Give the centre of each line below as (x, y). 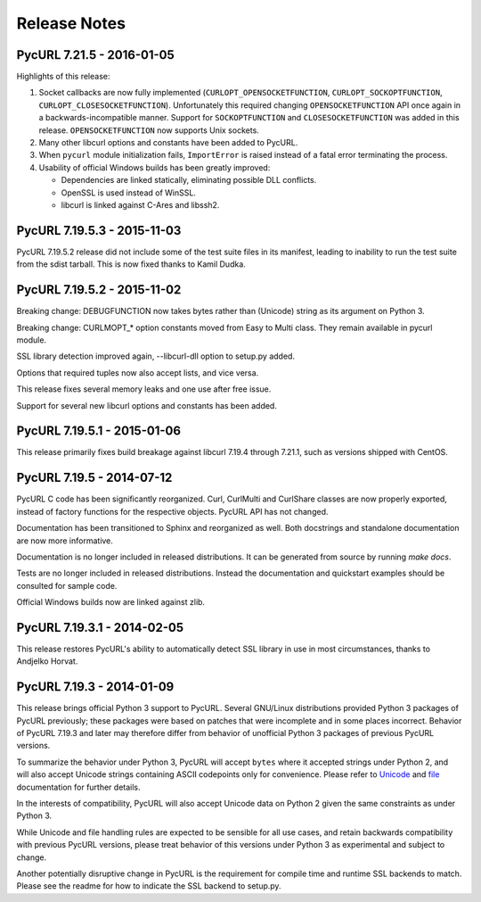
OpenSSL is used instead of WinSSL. (128, 193)
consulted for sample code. (67, 585)
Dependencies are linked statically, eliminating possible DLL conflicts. (189, 180)
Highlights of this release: (63, 77)
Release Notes (71, 23)
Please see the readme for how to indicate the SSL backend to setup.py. (149, 886)
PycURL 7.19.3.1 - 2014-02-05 (100, 628)
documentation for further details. (79, 787)
